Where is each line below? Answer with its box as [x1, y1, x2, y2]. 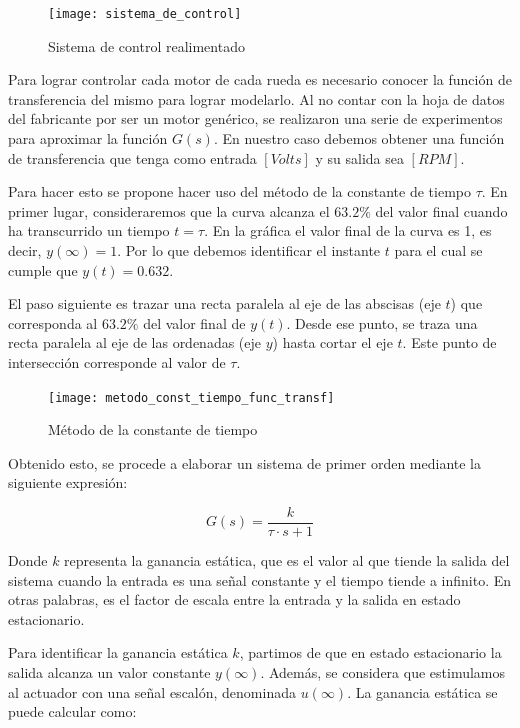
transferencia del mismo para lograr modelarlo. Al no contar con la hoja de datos [8, 88, 505, 109]
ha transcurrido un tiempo [8, 220, 170, 241]
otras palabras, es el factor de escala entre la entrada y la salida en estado [8, 589, 461, 610]
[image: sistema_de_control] [48, 7, 242, 21]
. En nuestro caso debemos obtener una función [213, 128, 505, 149]
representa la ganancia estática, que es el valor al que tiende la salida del [64, 550, 510, 571]
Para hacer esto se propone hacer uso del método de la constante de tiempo [8, 181, 471, 202]
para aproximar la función [8, 128, 168, 149]
